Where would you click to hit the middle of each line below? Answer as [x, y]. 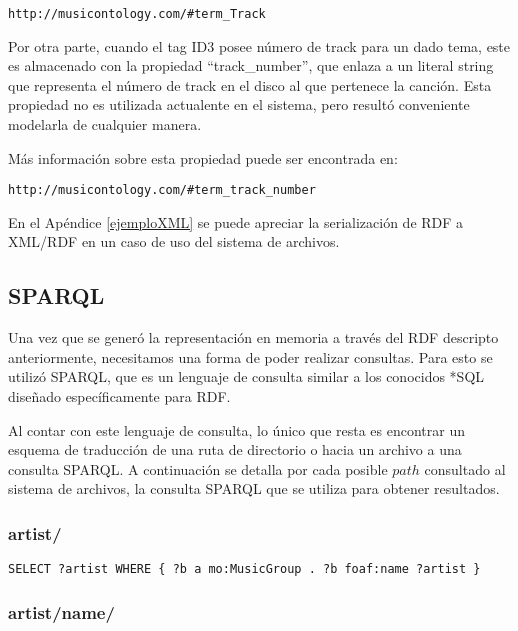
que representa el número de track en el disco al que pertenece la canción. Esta [250, 84]
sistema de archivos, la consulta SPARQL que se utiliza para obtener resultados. [254, 488]
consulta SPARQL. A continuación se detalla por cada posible [198, 468]
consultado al [465, 468]
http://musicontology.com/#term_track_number [162, 190]
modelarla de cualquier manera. [105, 124]
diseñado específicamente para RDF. [119, 396]
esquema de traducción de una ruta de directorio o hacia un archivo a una [235, 449]
